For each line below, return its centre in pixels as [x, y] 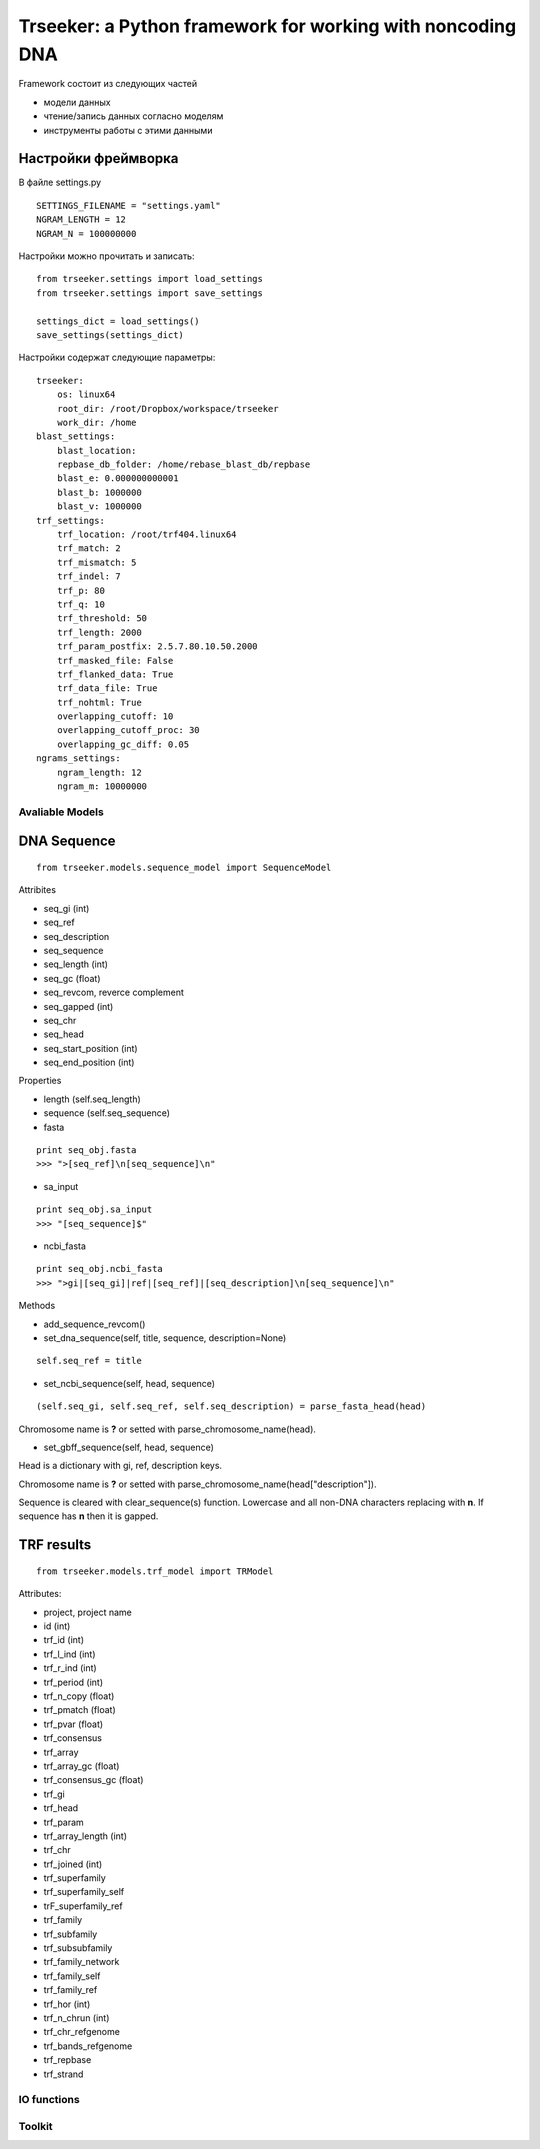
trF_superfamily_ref [83, 1906]
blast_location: [96, 450]
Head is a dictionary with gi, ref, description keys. [120, 1466]
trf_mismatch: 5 [96, 562]
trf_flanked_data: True [115, 674]
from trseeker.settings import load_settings [150, 279]
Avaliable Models [61, 812]
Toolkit [36, 2126]
